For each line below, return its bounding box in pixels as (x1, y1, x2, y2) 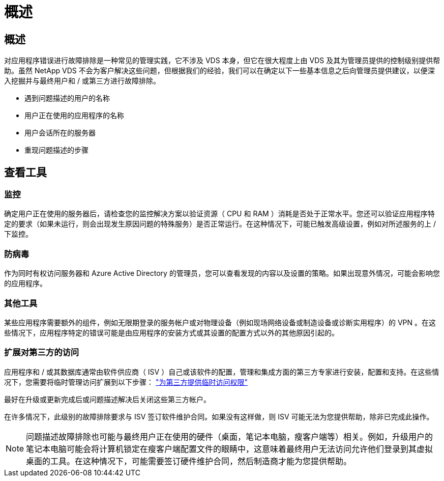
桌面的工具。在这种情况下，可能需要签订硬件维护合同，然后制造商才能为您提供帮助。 (26, 456, 352, 466)
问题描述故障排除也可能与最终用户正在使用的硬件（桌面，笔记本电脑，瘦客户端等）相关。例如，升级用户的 (26, 431, 433, 442)
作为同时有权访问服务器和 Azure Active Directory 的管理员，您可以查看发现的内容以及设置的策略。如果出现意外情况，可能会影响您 (4, 269, 440, 278)
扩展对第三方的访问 (4, 347, 79, 358)
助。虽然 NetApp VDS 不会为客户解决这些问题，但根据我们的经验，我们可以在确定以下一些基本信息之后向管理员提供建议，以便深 (4, 66, 435, 75)
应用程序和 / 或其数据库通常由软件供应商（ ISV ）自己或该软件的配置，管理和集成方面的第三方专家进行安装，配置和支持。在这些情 (4, 367, 439, 376)
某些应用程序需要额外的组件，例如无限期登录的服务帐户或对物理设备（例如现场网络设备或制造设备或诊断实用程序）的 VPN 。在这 (4, 318, 436, 327)
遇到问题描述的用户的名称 (24, 94, 110, 103)
